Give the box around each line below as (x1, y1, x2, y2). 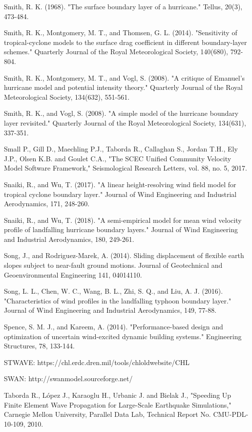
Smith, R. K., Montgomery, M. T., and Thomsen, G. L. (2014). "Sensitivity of (4, 27, 237, 38)
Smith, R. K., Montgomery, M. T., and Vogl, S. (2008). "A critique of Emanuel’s (4, 72, 245, 83)
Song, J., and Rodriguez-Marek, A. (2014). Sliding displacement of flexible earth (4, 250, 244, 260)
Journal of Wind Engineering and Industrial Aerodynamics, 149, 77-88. (4, 305, 217, 315)
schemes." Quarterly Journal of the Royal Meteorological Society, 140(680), (4, 46, 228, 57)
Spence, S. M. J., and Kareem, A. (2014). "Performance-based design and (4, 322, 223, 332)
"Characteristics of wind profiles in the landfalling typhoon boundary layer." (4, 295, 231, 305)
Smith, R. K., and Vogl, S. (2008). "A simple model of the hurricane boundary (4, 108, 239, 118)
